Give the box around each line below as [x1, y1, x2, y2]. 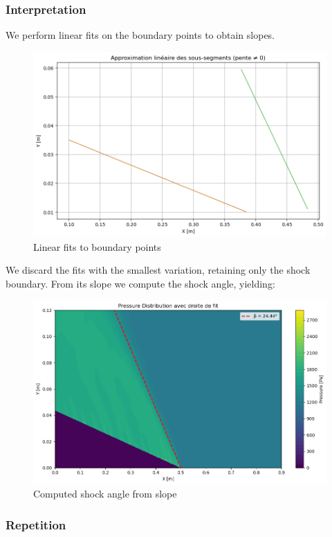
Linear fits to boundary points [33, 239, 161, 254]
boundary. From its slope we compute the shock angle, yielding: [6, 276, 275, 290]
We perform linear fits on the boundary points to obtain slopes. [6, 28, 275, 42]
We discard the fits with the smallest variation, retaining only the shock [6, 263, 311, 277]
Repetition [6, 516, 66, 533]
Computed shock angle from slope [33, 486, 177, 501]
